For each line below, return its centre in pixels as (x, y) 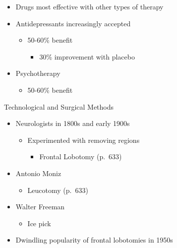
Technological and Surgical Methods (59, 106)
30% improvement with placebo (87, 56)
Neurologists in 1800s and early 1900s (73, 123)
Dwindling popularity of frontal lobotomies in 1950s (94, 240)
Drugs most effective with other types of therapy (89, 6)
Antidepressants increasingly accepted (73, 23)
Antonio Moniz (38, 173)
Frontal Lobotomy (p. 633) (81, 156)
